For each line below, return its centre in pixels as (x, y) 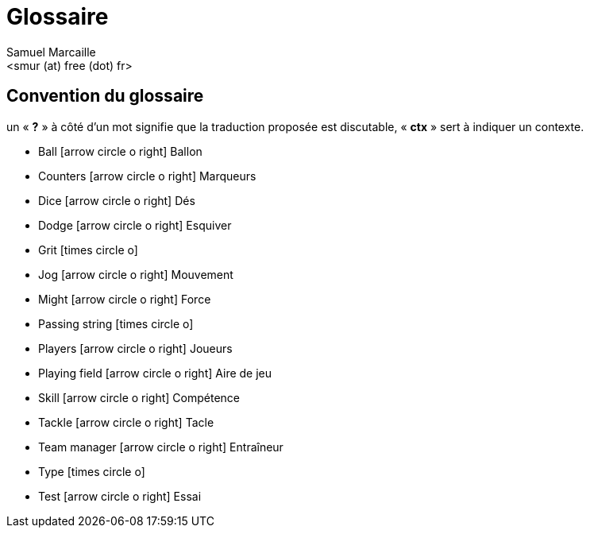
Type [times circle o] (92, 471)
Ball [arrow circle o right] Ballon (120, 151)
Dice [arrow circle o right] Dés (117, 200)
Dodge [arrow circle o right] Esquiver (135, 225)
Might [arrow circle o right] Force (125, 299)
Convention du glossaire (105, 96)
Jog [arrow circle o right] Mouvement (136, 274)
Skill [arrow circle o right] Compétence (139, 397)
